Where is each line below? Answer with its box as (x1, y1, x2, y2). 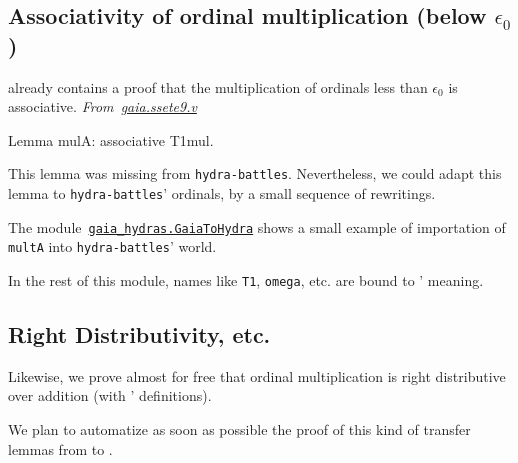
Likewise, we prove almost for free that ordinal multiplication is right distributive (8, 365, 506, 386)
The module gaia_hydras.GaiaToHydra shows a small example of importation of (8, 216, 506, 237)
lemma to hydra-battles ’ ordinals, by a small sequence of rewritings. (8, 183, 436, 204)
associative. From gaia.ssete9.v (8, 96, 197, 117)
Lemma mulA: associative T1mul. (8, 129, 214, 150)
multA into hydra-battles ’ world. (8, 236, 217, 257)
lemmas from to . (8, 438, 113, 459)
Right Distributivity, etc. (8, 319, 271, 350)
